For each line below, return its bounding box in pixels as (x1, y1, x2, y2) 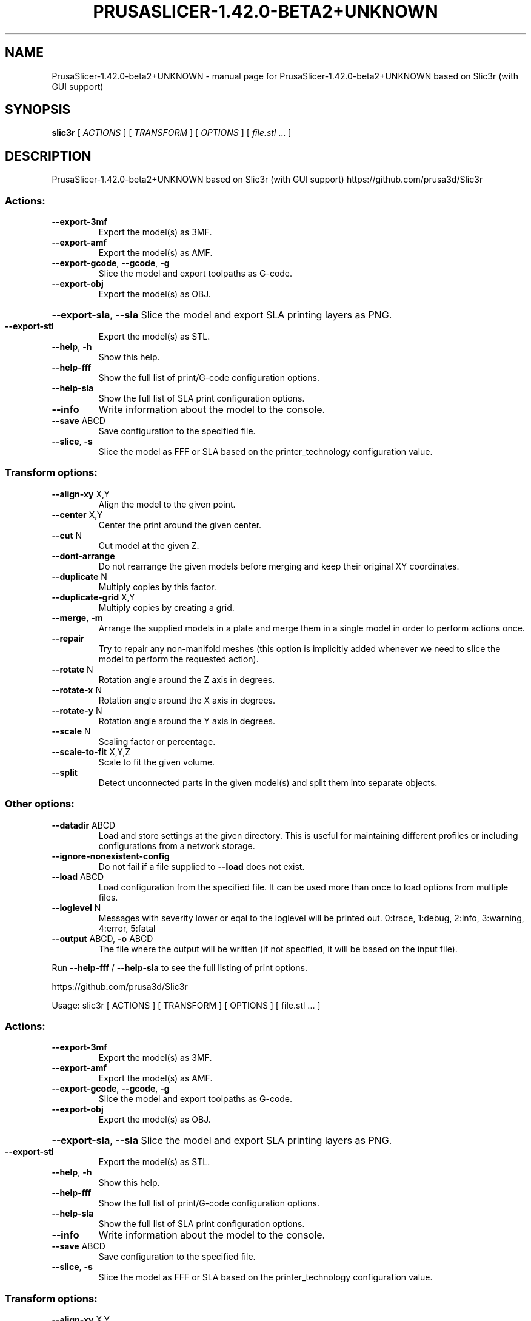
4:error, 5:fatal (98, 923, 156, 933)
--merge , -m (52, 612, 103, 623)
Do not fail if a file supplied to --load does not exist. (98, 861, 305, 872)
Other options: (5, 798, 75, 810)
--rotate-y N (52, 705, 102, 716)
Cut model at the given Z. (98, 540, 199, 551)
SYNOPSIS (5, 102, 71, 118)
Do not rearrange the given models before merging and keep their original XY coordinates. (98, 560, 459, 571)
